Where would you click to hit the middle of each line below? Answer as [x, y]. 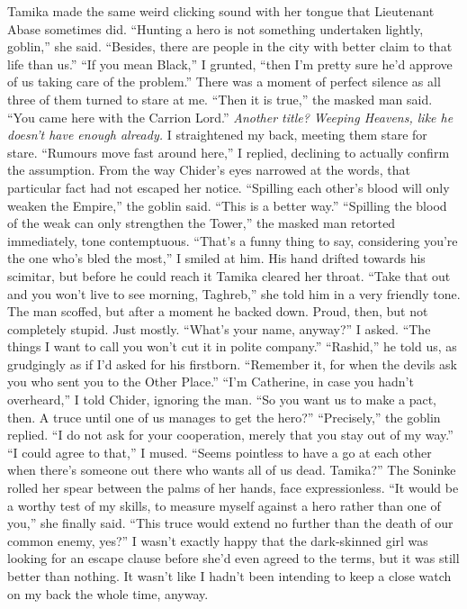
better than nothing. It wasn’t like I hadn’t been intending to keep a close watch [229, 576]
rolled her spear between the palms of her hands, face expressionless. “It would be [233, 488]
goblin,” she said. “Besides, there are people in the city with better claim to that [230, 46]
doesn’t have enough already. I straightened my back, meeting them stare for [217, 135]
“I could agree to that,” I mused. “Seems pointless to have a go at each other [220, 452]
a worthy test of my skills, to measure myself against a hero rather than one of [224, 505]
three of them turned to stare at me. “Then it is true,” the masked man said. [220, 99]
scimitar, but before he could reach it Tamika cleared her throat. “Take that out [229, 275]
